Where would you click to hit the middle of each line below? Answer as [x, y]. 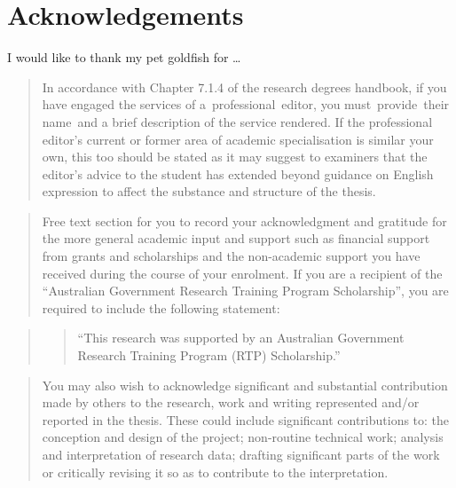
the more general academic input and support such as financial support [236, 238]
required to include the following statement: [161, 307]
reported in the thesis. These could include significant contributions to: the [246, 419]
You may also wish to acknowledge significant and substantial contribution [245, 385]
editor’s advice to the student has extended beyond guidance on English [238, 173]
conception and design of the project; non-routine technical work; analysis [243, 437]
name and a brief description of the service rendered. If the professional [237, 121]
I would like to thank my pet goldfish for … [124, 57]
